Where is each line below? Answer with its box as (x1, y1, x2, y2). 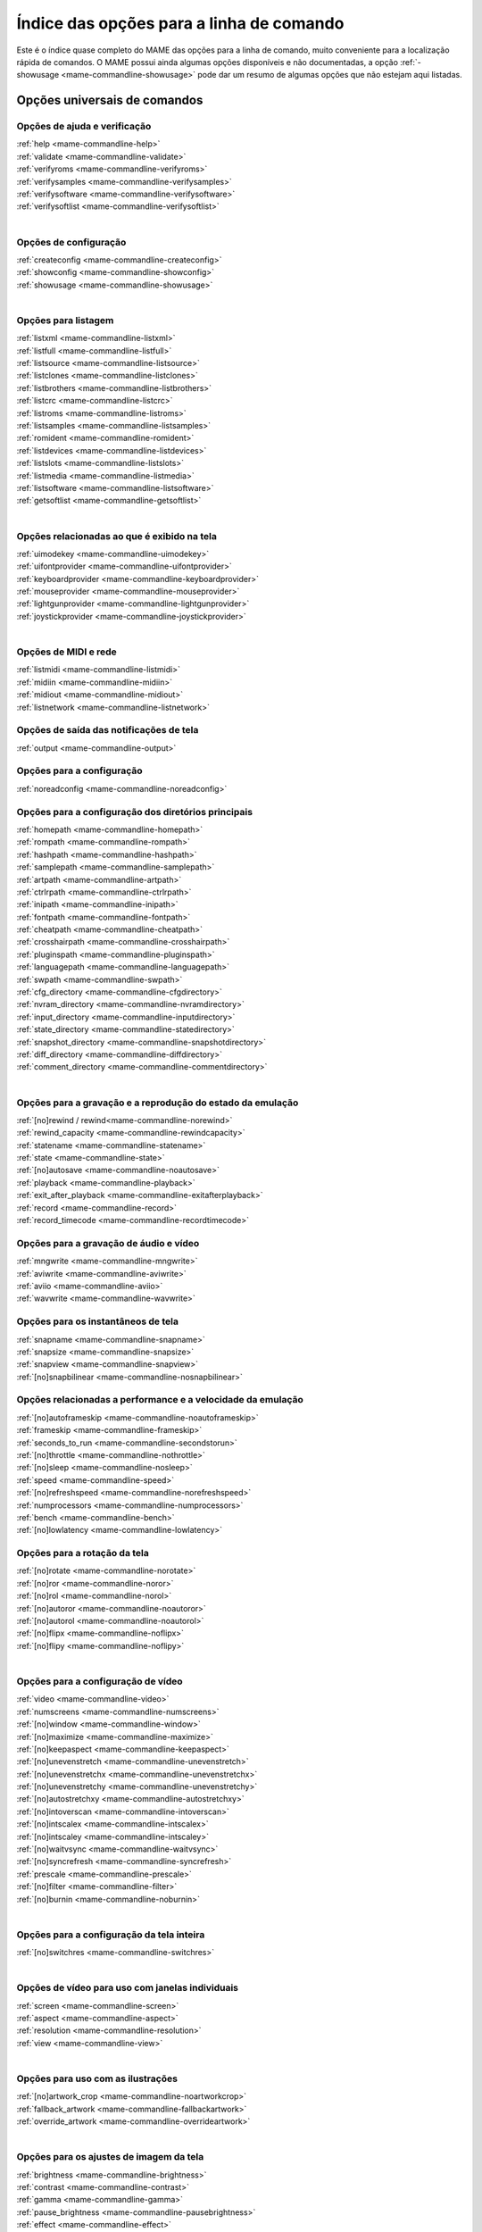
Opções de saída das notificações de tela (16, 724, 199, 737)
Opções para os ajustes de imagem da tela (16, 2151, 204, 2163)
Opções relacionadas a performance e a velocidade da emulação (16, 1394, 303, 1406)
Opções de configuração (16, 236, 127, 248)
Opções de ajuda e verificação (16, 121, 152, 133)
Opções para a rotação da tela (16, 1547, 149, 1560)
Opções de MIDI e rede (16, 645, 118, 658)
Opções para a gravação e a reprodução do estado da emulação (16, 1096, 299, 1109)
